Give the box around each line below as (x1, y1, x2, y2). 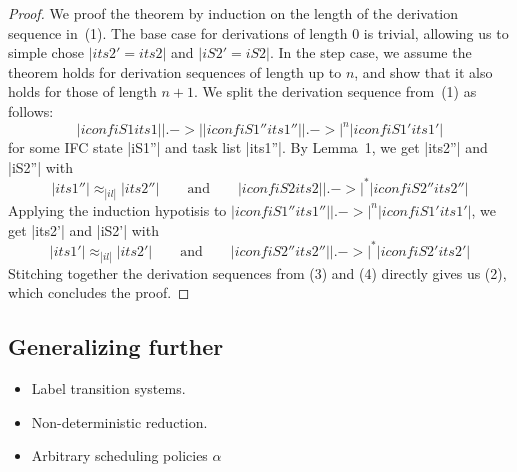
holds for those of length (8, 81, 157, 102)
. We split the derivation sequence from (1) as (193, 81, 477, 102)
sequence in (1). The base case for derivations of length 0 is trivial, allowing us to (8, 22, 509, 43)
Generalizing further (8, 331, 224, 362)
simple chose (8, 42, 84, 63)
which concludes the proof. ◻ (8, 282, 190, 303)
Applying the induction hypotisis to (8, 199, 227, 220)
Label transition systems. (31, 378, 186, 399)
